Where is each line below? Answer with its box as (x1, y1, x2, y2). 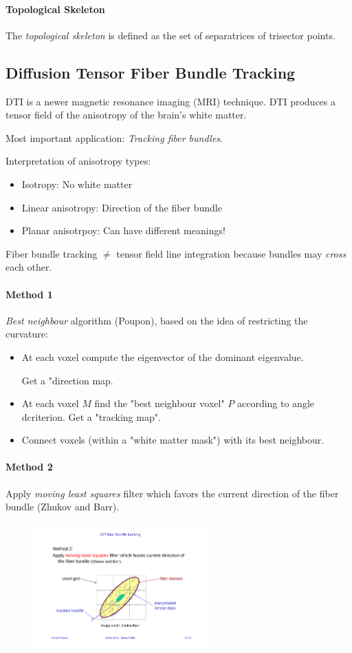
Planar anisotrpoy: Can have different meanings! (21, 223, 225, 238)
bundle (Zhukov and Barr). (5, 499, 120, 514)
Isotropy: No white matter (21, 176, 133, 191)
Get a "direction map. (21, 373, 113, 387)
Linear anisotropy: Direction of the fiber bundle (21, 200, 222, 214)
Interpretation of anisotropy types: (5, 154, 151, 168)
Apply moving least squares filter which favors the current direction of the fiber (5, 486, 339, 500)
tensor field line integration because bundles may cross (116, 246, 346, 260)
